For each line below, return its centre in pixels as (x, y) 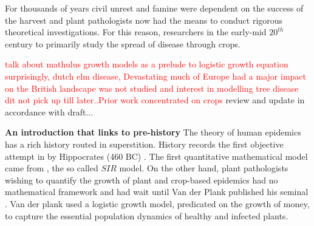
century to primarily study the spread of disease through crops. (123, 43)
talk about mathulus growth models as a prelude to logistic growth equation (147, 64)
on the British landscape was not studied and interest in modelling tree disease (152, 88)
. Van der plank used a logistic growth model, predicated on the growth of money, (157, 203)
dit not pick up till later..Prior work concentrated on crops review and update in (155, 100)
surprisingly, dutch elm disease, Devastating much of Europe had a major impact (156, 76)
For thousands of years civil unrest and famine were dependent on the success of (154, 8)
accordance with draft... (49, 111)
